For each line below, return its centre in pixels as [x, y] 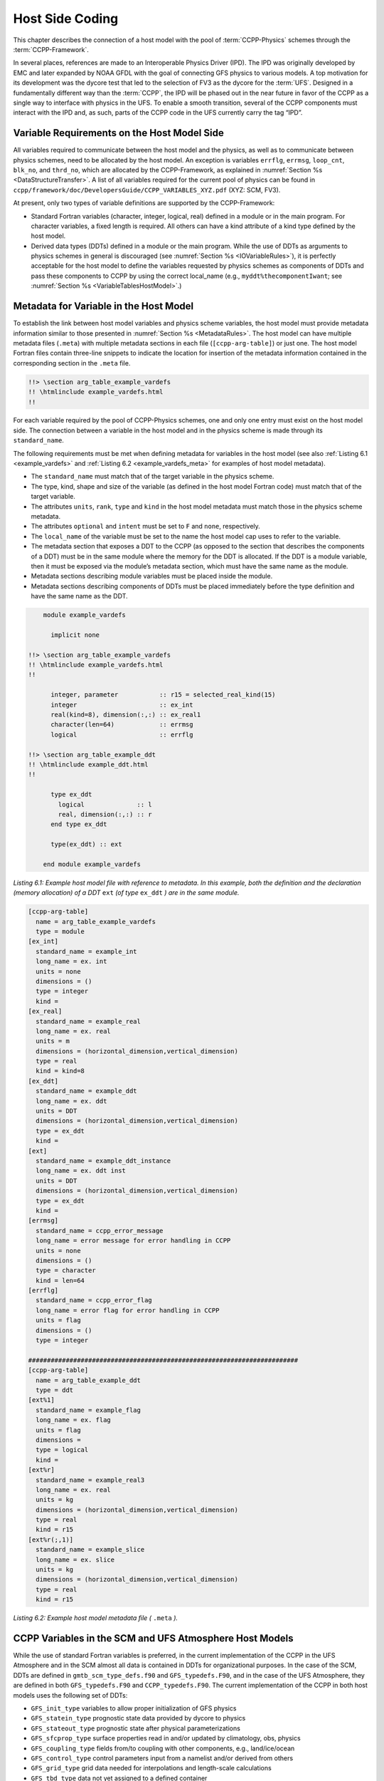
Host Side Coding [66, 19]
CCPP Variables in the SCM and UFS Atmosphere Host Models [153, 1638]
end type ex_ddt [79, 824]
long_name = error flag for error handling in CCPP [128, 1310]
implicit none [75, 635]
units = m [53, 1041]
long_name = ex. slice [75, 1559]
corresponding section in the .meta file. [72, 363]
